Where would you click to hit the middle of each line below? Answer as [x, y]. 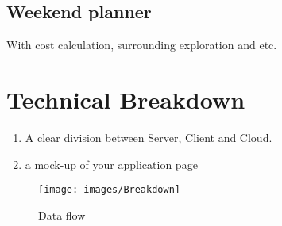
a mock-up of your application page [111, 164]
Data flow [62, 215]
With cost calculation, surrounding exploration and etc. [142, 45]
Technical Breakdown [126, 99]
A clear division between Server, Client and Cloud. [149, 137]
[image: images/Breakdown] [109, 190]
